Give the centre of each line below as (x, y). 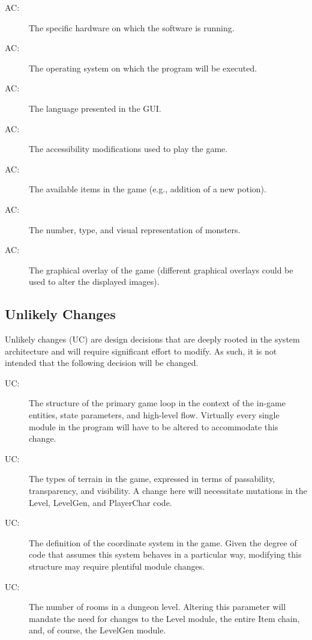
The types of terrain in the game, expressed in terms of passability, (152, 479)
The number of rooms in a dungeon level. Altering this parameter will (157, 607)
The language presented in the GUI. (95, 108)
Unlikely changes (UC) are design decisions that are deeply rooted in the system (152, 339)
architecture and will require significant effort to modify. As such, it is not (141, 351)
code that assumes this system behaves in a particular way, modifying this (165, 554)
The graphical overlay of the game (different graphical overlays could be (161, 270)
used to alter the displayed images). (94, 282)
